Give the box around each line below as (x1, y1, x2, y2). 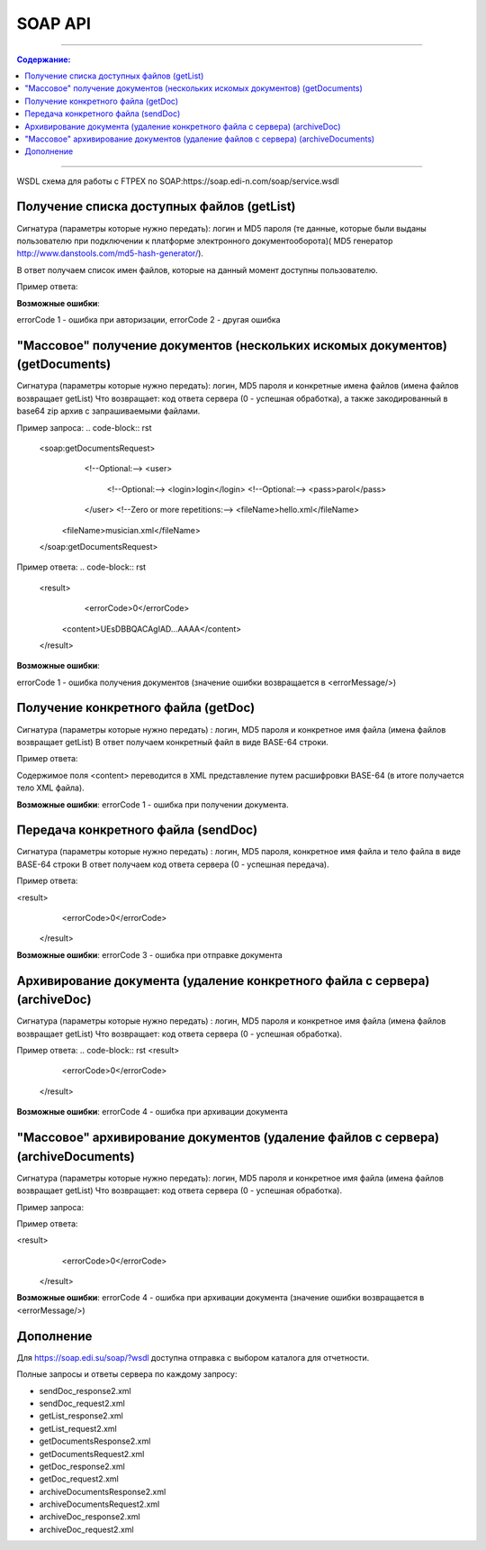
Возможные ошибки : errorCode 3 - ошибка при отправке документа (16, 949, 283, 960)
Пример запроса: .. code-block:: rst (16, 422, 152, 433)
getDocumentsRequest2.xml (39, 1448, 145, 1459)
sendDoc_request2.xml (39, 1398, 125, 1409)
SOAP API (16, 14, 92, 33)
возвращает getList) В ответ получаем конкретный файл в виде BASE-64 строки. (16, 736, 328, 747)
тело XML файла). (16, 782, 85, 793)
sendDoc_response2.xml (39, 1385, 131, 1396)
